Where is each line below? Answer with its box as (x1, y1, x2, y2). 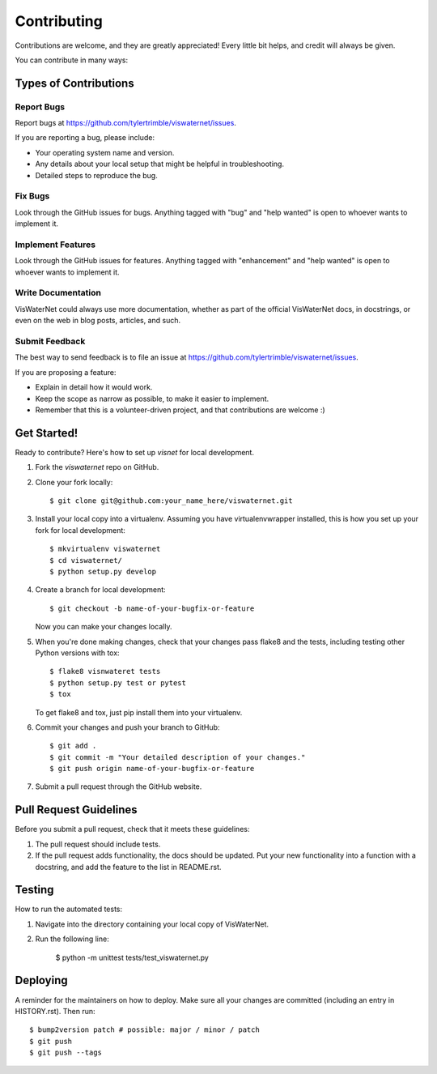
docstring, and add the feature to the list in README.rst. (35, 862, 222, 872)
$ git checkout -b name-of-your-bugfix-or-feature (49, 603, 255, 613)
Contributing (15, 12, 103, 30)
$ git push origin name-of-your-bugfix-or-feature (49, 764, 255, 774)
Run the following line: (35, 934, 109, 944)
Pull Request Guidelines (15, 803, 138, 817)
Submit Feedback (15, 336, 86, 347)
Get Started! (15, 426, 78, 440)
